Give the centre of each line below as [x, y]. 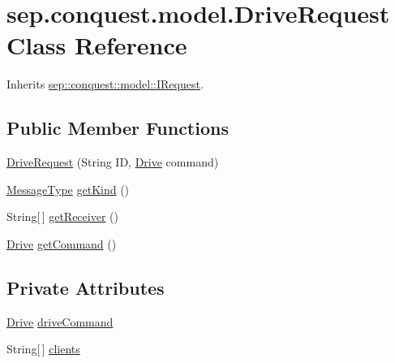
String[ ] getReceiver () [62, 216]
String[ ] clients [43, 349]
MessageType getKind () [68, 189]
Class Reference [97, 45]
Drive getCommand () [62, 243]
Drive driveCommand [60, 321]
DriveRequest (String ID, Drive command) [113, 162]
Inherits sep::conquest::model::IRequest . [105, 84]
